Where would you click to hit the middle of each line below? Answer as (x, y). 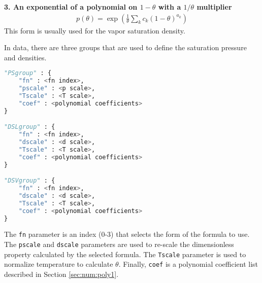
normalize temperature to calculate (59, 264)
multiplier (214, 7)
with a (170, 7)
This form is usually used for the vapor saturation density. (95, 30)
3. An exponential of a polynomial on (71, 7)
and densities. (25, 57)
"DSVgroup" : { (30, 181)
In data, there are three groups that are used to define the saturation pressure (125, 47)
